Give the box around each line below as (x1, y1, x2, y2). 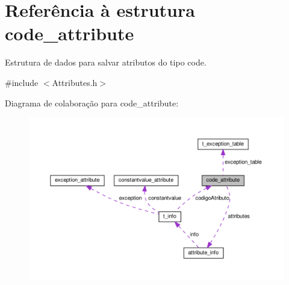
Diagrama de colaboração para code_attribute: (5, 96, 179, 109)
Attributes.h (52, 76, 98, 88)
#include (5, 76, 39, 88)
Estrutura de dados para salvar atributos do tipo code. (5, 56, 207, 69)
